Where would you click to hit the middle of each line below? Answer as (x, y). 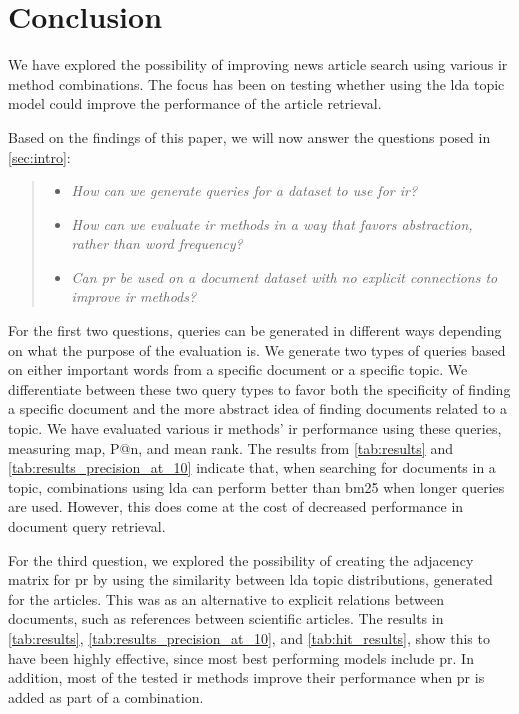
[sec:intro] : (39, 156)
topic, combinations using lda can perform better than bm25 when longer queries (256, 486)
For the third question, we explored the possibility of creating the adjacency (241, 559)
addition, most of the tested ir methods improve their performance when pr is (246, 677)
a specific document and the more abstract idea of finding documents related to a (257, 408)
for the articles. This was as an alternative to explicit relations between (226, 598)
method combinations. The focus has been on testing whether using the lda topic (256, 83)
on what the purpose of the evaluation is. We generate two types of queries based (257, 349)
